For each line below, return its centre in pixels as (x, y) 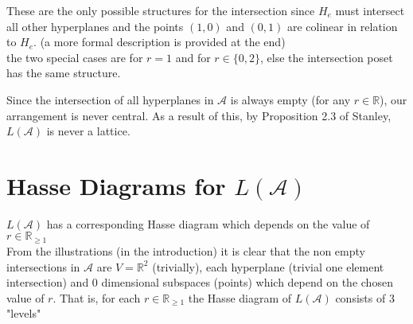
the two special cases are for (75, 57)
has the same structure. (64, 73)
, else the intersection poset (327, 57)
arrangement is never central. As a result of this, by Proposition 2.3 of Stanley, (199, 115)
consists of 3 (365, 297)
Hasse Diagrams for (116, 185)
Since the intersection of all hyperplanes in (110, 99)
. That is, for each (97, 297)
